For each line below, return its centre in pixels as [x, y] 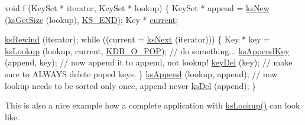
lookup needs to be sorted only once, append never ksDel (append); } [131, 85]
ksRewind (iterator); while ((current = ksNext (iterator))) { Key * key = [138, 39]
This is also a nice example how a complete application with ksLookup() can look [152, 105]
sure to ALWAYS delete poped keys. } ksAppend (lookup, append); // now [141, 73]
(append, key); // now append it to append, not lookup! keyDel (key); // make [149, 62]
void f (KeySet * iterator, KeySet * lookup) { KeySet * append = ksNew [137, 8]
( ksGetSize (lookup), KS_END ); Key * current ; [92, 19]
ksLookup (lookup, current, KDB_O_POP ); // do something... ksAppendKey [147, 50]
